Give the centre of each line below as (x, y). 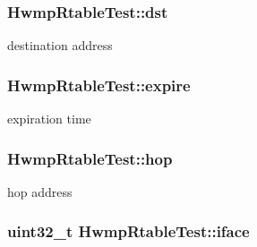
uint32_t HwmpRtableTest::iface (128, 231)
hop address (40, 191)
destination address (60, 45)
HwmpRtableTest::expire (99, 85)
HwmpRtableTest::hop (90, 158)
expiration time (49, 119)
